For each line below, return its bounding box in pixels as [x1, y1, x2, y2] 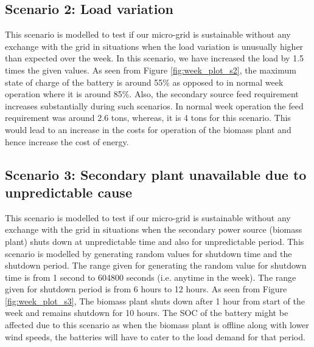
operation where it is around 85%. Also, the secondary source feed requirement [5, 88, 299, 100]
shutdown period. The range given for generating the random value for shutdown [5, 259, 307, 272]
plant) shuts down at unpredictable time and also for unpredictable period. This [5, 235, 304, 247]
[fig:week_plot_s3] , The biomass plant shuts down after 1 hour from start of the [5, 294, 305, 307]
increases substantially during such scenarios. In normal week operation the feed [5, 99, 304, 112]
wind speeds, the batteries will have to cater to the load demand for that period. [5, 330, 305, 343]
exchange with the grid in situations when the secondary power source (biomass [5, 223, 302, 236]
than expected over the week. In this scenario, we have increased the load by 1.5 [5, 52, 304, 64]
